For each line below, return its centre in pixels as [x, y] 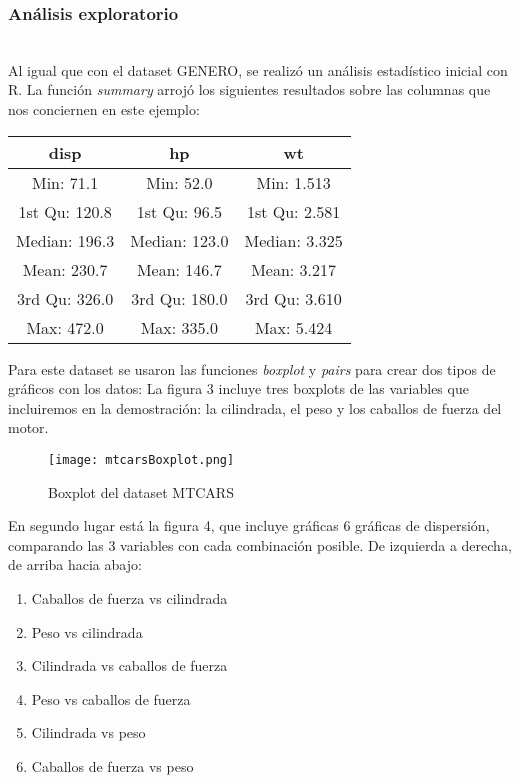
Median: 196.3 [65, 240]
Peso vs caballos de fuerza [111, 698]
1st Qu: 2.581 [293, 211]
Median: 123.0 [179, 240]
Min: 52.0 [179, 182]
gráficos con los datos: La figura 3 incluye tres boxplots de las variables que [238, 388]
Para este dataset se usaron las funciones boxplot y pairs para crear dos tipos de [252, 368]
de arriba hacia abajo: [75, 564]
